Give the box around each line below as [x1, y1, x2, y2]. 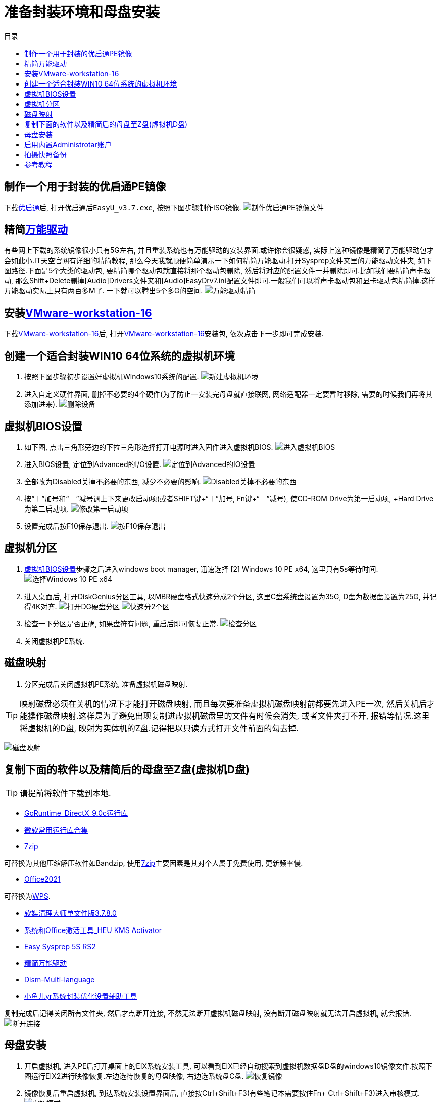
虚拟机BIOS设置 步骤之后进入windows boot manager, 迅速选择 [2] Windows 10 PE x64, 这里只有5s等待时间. [24, 564, 378, 573]
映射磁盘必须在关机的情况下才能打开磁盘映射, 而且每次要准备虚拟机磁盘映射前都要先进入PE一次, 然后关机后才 [20, 698, 435, 709]
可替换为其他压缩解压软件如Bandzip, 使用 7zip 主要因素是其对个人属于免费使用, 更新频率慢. [4, 858, 303, 867]
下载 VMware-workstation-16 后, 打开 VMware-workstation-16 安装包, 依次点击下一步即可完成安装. [4, 329, 324, 338]
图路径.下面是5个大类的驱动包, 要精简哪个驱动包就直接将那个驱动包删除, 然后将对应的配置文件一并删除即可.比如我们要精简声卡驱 [4, 266, 431, 275]
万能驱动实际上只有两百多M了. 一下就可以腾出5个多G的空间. [4, 286, 203, 295]
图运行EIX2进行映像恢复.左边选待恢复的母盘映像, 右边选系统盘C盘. [24, 1072, 244, 1081]
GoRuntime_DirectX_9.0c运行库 [24, 808, 128, 817]
